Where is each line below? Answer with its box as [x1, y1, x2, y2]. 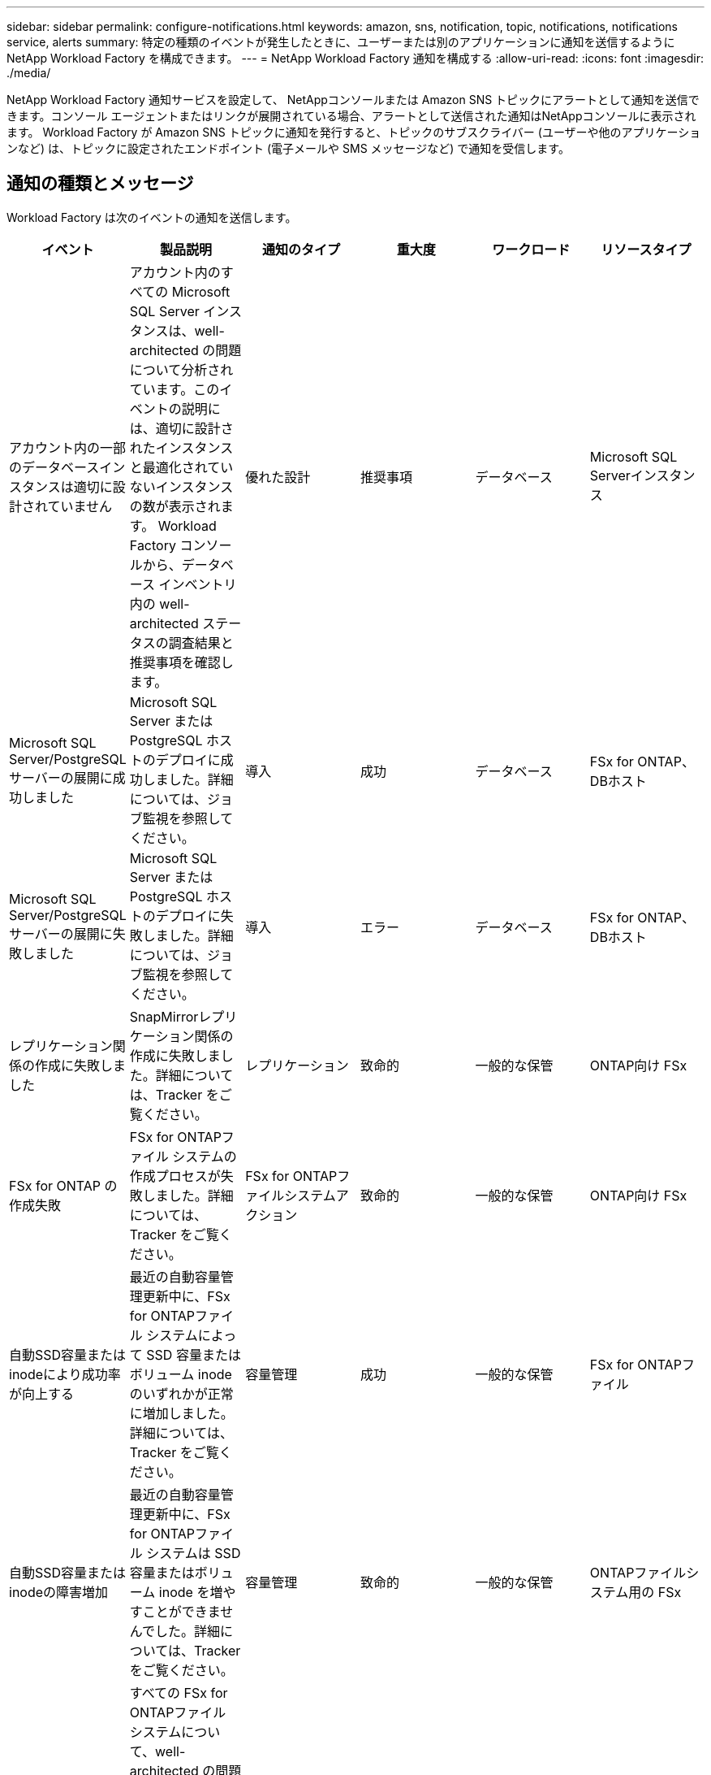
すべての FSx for [129, 1684, 228, 1701]
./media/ [6, 66, 51, 80]
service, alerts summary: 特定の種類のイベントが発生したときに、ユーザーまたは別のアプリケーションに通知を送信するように [6, 35, 675, 49]
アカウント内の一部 [9, 439, 127, 456]
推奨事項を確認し [129, 653, 234, 671]
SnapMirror [129, 1008, 199, 1025]
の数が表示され [129, 497, 221, 514]
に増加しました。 [129, 1404, 234, 1421]
